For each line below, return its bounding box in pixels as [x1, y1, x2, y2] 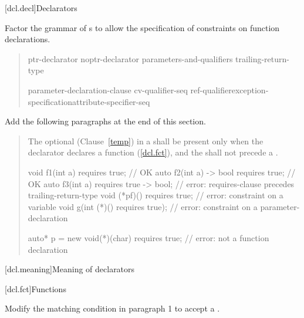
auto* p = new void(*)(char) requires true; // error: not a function [28, 231, 269, 243]
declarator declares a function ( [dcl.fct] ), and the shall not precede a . [28, 146, 278, 158]
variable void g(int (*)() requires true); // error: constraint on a [28, 200, 258, 212]
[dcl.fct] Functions [5, 282, 66, 295]
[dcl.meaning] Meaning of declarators [5, 263, 135, 275]
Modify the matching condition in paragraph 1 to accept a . [5, 302, 220, 314]
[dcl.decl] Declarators [5, 2, 77, 13]
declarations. [5, 33, 50, 45]
